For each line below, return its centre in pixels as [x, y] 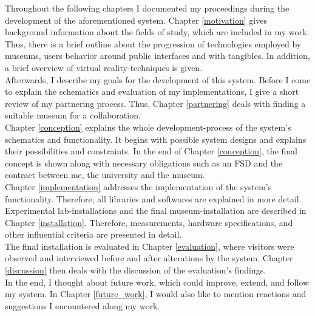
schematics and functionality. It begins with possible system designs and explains [156, 139]
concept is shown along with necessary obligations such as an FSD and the [144, 163]
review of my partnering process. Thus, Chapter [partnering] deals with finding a [155, 103]
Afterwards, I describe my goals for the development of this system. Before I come [158, 79]
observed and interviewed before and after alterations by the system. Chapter [149, 258]
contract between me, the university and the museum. [105, 175]
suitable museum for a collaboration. [73, 115]
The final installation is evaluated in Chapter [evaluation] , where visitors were [150, 246]
